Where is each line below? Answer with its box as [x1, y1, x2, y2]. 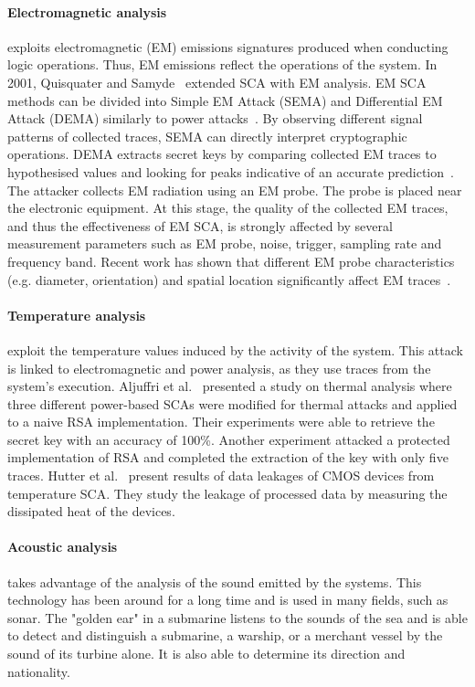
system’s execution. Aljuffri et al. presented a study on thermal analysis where [7, 376, 452, 396]
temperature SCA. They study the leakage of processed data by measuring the [7, 483, 448, 502]
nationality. [7, 661, 70, 681]
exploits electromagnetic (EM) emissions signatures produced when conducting [7, 37, 449, 56]
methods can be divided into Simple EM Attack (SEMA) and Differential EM [7, 90, 443, 110]
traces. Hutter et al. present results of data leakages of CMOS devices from [7, 466, 435, 485]
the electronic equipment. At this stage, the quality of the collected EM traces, [7, 198, 449, 217]
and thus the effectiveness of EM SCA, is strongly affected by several [7, 216, 393, 235]
